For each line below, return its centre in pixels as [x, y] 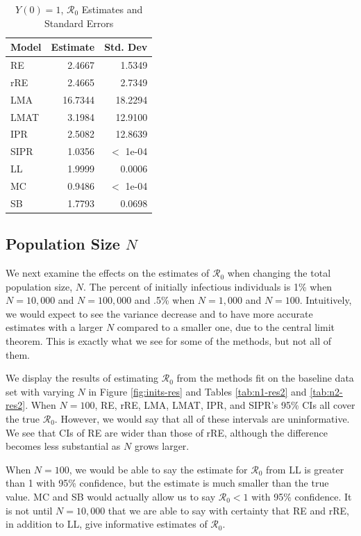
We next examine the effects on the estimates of [108, 273]
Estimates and [112, 9]
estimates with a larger [54, 327]
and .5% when [165, 300]
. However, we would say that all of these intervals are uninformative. [202, 419]
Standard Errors [79, 23]
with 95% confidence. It [302, 496]
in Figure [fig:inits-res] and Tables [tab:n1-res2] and [198, 391]
